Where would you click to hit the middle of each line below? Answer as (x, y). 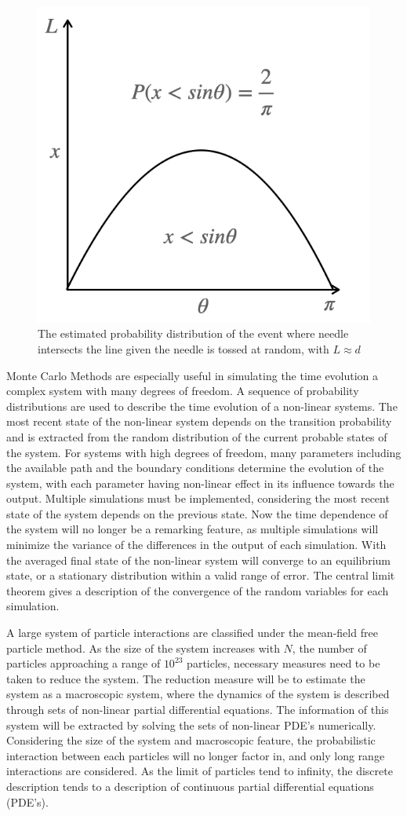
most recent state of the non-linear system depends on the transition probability (199, 421)
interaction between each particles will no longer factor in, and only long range (196, 755)
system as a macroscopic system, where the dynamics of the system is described (198, 694)
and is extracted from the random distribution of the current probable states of (197, 436)
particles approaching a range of (84, 663)
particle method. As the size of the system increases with (143, 648)
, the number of (329, 648)
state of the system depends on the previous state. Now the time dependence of (197, 513)
